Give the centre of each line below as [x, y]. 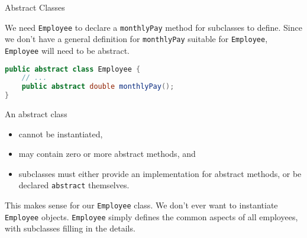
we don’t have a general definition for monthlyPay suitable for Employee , [136, 39]
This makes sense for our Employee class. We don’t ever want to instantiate [141, 205]
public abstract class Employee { [73, 69]
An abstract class [36, 114]
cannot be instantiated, [61, 134]
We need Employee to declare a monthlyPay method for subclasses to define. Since [153, 27]
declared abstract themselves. [74, 185]
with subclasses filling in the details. [70, 228]
